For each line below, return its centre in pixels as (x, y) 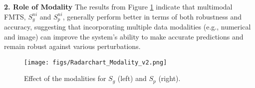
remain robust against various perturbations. (72, 46)
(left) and (132, 78)
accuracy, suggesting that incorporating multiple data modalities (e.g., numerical (127, 27)
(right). (169, 78)
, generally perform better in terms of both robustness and (152, 16)
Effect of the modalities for (65, 78)
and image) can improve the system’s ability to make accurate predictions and (124, 36)
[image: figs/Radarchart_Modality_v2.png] (96, 62)
